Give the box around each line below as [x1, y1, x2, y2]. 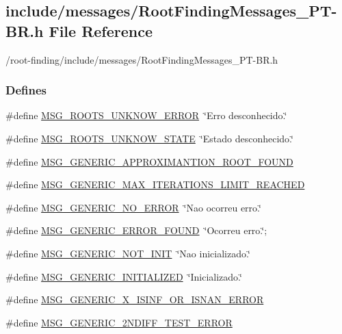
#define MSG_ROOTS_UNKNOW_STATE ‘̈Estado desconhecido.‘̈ [5, 131, 293, 145]
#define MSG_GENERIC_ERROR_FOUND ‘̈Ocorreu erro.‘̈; [5, 223, 267, 237]
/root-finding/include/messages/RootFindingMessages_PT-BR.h [5, 52, 278, 66]
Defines [5, 81, 47, 99]
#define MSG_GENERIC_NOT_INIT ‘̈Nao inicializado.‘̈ [5, 246, 250, 260]
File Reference [49, 20, 153, 41]
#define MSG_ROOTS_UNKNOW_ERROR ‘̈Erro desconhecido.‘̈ [5, 108, 287, 123]
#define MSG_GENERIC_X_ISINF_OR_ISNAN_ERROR [5, 292, 264, 307]
